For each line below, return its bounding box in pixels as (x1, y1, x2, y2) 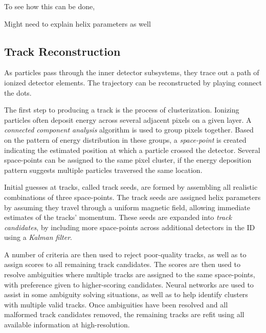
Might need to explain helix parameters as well (4, 18, 151, 29)
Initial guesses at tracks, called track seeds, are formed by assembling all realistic (4, 182, 258, 192)
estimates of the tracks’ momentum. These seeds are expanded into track (4, 212, 232, 223)
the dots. (4, 87, 32, 98)
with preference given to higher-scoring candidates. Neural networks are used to (4, 279, 254, 290)
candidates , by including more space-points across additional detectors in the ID (4, 221, 255, 232)
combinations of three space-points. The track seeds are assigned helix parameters (4, 191, 261, 202)
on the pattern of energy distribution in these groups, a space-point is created (4, 134, 247, 145)
